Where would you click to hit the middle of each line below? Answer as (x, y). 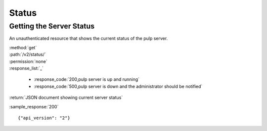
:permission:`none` (28, 61)
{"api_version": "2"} (44, 118)
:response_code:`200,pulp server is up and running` (87, 79)
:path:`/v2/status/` (28, 55)
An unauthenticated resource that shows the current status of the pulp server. (89, 38)
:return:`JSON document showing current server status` (66, 98)
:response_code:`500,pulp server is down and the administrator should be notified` (118, 86)
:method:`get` (23, 47)
